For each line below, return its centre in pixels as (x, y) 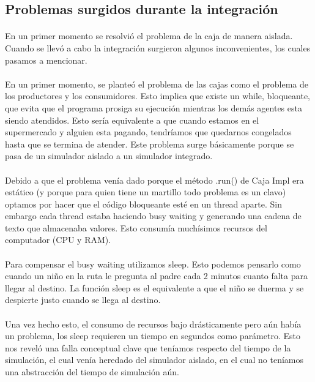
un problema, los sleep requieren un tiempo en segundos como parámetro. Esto (153, 336)
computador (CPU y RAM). (58, 240)
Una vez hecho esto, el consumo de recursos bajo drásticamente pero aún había (153, 324)
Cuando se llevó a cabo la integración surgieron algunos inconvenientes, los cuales (158, 47)
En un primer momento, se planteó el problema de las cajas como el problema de (157, 84)
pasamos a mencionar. (46, 60)
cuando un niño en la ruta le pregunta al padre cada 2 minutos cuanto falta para (156, 276)
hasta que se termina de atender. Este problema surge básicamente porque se (150, 144)
